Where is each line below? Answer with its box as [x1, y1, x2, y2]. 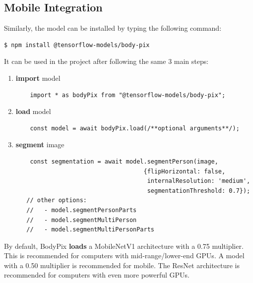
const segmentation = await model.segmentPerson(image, [30, 158, 218, 165]
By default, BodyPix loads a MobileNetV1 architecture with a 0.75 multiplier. [4, 240, 244, 251]
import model [15, 72, 61, 83]
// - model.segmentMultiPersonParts [26, 226, 154, 233]
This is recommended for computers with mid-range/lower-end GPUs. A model [4, 250, 245, 261]
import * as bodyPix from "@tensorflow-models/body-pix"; [30, 91, 226, 99]
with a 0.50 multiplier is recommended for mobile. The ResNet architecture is [4, 260, 240, 270]
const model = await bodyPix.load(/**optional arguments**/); [30, 124, 240, 132]
